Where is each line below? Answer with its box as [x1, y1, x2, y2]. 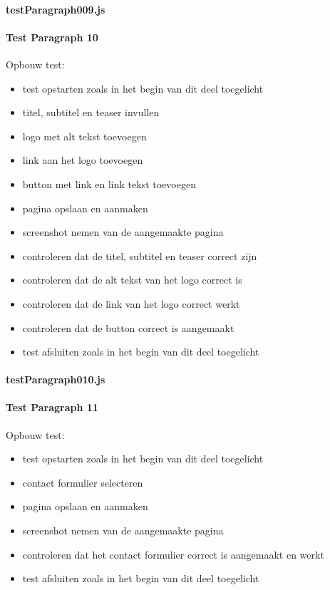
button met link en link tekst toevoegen [22, 176, 196, 191]
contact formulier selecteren [22, 475, 143, 490]
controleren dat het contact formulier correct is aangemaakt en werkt [22, 547, 324, 561]
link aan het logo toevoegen [22, 152, 143, 167]
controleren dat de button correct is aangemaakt [22, 320, 234, 335]
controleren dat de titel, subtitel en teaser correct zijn [22, 248, 257, 263]
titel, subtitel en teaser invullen [22, 105, 160, 120]
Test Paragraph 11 [6, 400, 98, 415]
